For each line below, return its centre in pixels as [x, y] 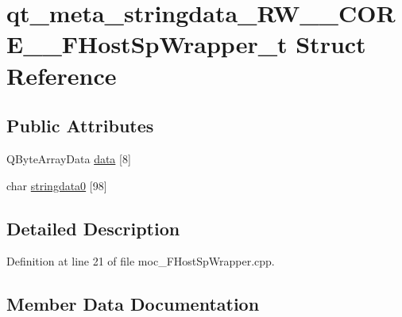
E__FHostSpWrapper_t [147, 44]
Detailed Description [93, 228]
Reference [62, 75]
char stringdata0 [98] [57, 185]
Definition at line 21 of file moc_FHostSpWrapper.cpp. [141, 261]
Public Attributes [80, 126]
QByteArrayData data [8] [69, 158]
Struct [331, 44]
